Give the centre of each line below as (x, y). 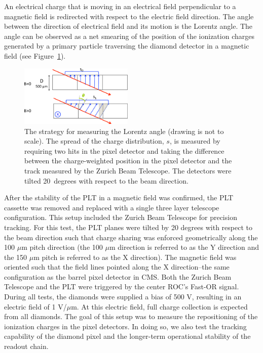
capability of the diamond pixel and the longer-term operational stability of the (127, 336)
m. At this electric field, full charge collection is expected (159, 306)
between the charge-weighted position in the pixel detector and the (128, 161)
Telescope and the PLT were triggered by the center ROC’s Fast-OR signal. (122, 286)
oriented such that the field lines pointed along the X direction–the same (117, 267)
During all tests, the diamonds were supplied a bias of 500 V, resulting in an (123, 297)
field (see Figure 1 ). (35, 55)
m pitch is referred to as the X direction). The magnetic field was (135, 257)
